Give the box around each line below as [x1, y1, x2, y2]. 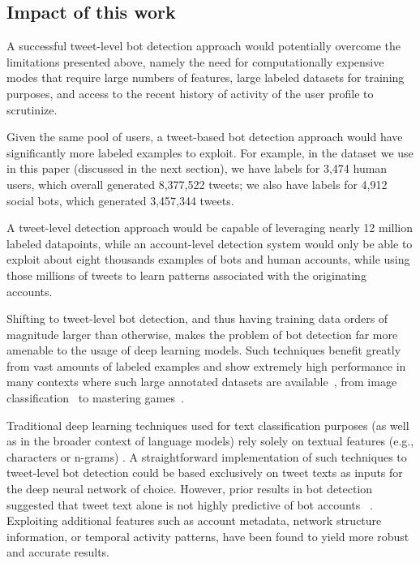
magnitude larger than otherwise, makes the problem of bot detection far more [6, 325, 398, 342]
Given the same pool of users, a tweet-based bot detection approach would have [6, 128, 403, 145]
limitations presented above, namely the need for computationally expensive [6, 53, 384, 70]
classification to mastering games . [6, 389, 184, 406]
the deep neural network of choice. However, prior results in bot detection [6, 480, 373, 497]
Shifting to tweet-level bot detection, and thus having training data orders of [6, 310, 388, 327]
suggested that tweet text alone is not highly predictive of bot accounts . [6, 496, 373, 513]
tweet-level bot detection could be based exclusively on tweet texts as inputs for [6, 464, 403, 481]
